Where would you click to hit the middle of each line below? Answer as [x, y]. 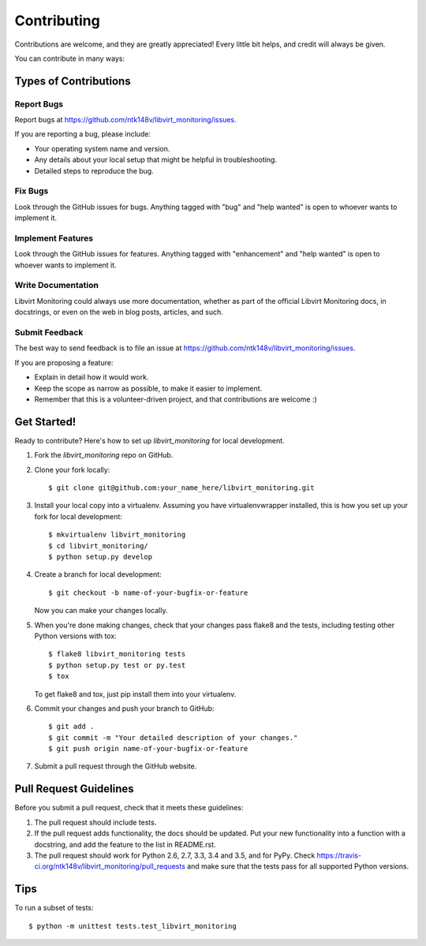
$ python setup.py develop [101, 557]
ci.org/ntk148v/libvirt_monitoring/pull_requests [110, 866]
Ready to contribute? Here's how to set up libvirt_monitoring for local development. [149, 440]
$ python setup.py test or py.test [117, 665]
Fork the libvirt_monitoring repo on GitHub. [104, 455]
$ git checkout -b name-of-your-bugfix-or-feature [148, 593]
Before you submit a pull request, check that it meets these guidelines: [129, 808]
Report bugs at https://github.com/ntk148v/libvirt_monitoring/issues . [125, 120]
